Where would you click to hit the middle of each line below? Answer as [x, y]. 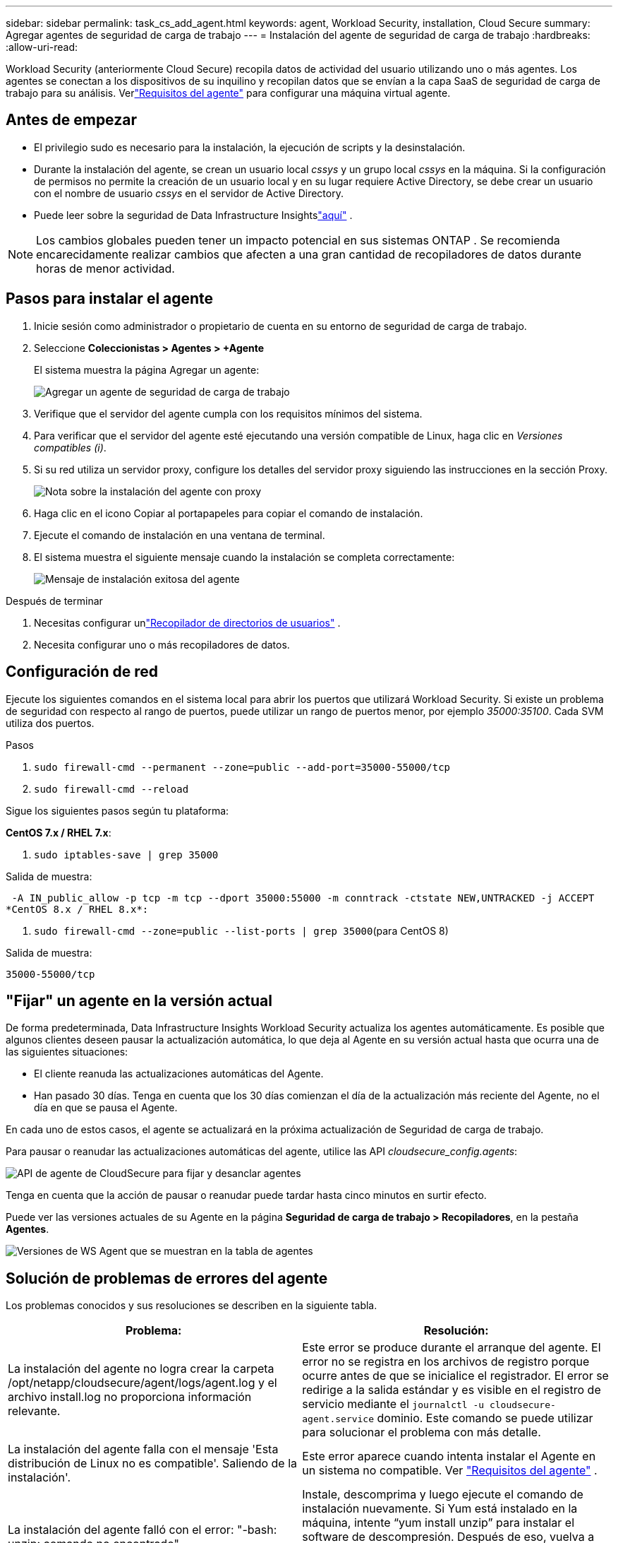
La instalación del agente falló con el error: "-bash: [143, 1530]
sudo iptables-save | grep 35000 [126, 855]
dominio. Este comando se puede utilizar [485, 1418]
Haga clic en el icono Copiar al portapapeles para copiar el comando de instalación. [229, 513]
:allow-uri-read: [42, 47]
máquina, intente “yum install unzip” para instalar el [438, 1523]
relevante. [34, 1411]
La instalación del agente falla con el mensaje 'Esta [143, 1449]
